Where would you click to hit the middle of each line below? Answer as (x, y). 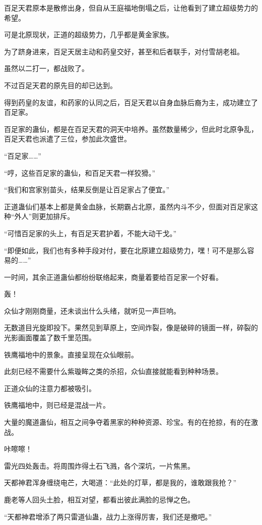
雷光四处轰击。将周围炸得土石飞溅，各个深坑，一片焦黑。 (99, 465)
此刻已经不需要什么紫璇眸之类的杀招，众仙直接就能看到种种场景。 (113, 371)
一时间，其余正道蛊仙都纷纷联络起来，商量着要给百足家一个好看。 (113, 277)
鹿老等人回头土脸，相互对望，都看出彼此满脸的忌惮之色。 (99, 499)
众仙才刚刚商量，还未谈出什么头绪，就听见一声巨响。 (92, 310)
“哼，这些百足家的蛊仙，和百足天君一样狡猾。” (80, 172)
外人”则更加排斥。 (44, 216)
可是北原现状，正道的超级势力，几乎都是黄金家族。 (89, 34)
